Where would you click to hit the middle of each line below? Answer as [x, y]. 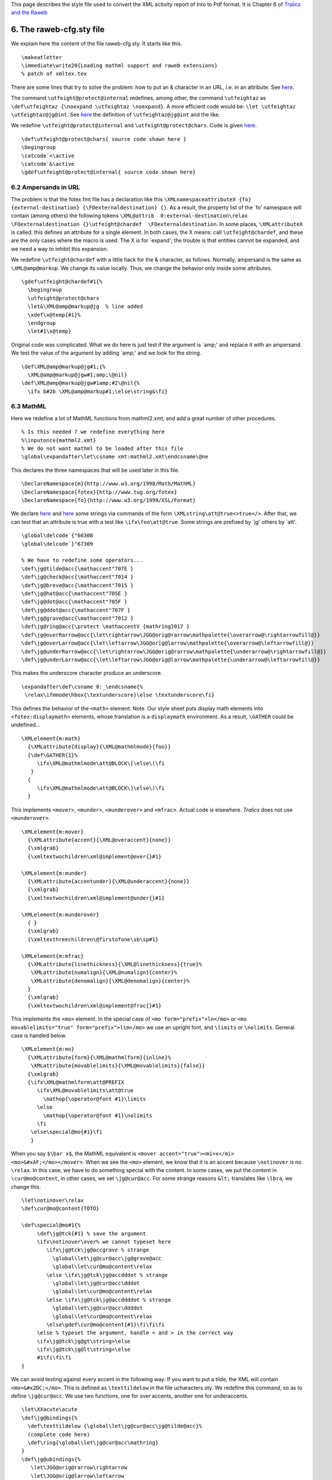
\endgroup [42, 323]
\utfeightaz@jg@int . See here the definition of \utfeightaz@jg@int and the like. [116, 115]
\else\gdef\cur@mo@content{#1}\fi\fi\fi [105, 1324]
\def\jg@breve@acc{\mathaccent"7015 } [78, 585]
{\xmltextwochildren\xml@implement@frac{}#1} [95, 1006]
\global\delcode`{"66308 [57, 535]
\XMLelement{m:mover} [53, 831]
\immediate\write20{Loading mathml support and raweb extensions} [120, 66]
